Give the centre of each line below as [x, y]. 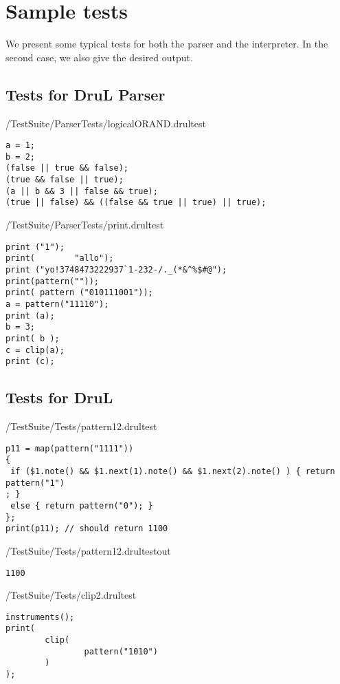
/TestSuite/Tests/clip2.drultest [71, 595]
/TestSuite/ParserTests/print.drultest [85, 225]
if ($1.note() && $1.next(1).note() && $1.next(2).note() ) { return [173, 471]
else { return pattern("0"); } [82, 505]
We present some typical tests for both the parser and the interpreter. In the [167, 44]
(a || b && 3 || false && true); [82, 191]
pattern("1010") [121, 651]
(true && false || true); [65, 180]
